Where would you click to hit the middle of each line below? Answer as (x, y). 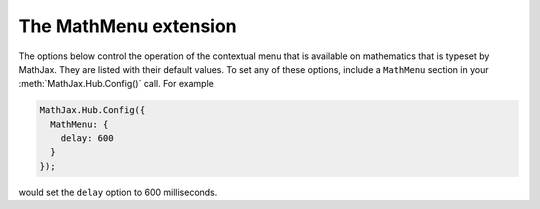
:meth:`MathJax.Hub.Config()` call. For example (116, 84)
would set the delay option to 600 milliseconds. (118, 192)
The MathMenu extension (127, 26)
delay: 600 (87, 138)
